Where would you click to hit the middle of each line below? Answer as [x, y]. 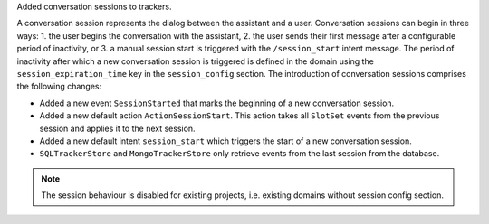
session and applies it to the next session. [117, 128]
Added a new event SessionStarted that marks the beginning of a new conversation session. [217, 103]
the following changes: [59, 87]
